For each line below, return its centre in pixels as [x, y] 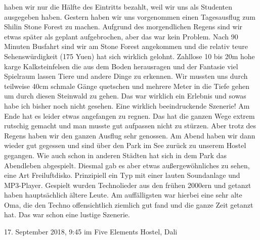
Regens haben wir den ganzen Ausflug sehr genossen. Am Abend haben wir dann [130, 135]
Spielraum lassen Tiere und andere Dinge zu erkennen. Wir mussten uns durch [126, 76]
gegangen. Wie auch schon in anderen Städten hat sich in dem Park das [115, 155]
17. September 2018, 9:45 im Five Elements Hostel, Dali [91, 232]
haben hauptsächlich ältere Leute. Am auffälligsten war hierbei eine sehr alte [123, 195]
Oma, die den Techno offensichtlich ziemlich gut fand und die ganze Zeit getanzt [129, 204]
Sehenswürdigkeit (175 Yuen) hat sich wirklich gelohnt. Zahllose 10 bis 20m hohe [129, 56]
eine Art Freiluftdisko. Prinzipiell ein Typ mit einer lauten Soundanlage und [122, 175]
